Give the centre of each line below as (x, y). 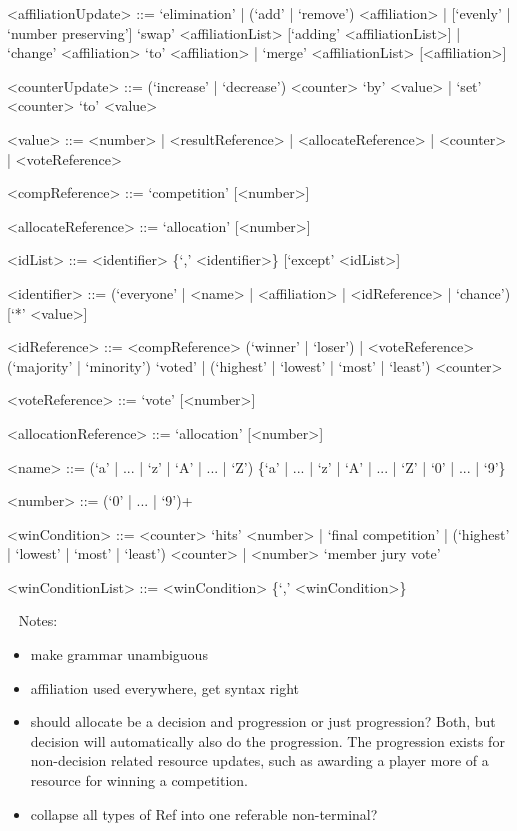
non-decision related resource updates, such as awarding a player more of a (259, 760)
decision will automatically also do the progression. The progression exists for (267, 740)
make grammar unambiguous (119, 654)
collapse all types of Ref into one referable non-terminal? (204, 813)
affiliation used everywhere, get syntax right (165, 687)
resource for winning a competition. (139, 780)
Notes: (38, 620)
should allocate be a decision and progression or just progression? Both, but (263, 721)
